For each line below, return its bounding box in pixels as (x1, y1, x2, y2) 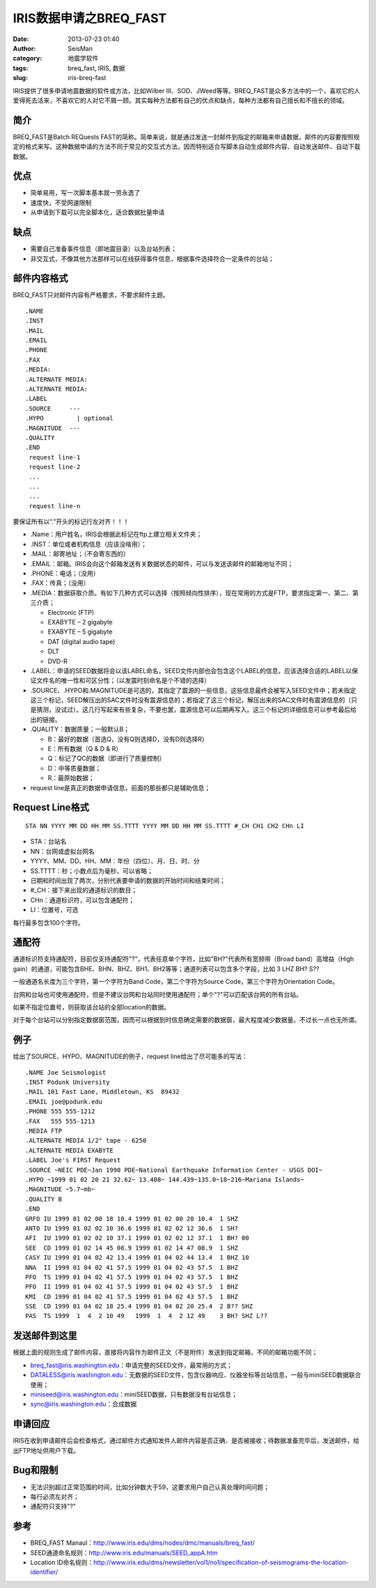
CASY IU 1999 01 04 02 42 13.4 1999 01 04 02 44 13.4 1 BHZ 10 (25, 1254, 250, 1261)
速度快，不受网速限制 (30, 198, 92, 207)
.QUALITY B (25, 1195, 63, 1203)
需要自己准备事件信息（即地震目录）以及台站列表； (30, 244, 177, 253)
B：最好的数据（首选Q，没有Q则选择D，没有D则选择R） (47, 734, 208, 743)
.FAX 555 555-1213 (25, 1117, 95, 1125)
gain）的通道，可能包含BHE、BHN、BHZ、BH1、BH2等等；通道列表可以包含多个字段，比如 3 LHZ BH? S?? (13, 964, 320, 973)
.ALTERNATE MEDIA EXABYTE (25, 1146, 114, 1154)
